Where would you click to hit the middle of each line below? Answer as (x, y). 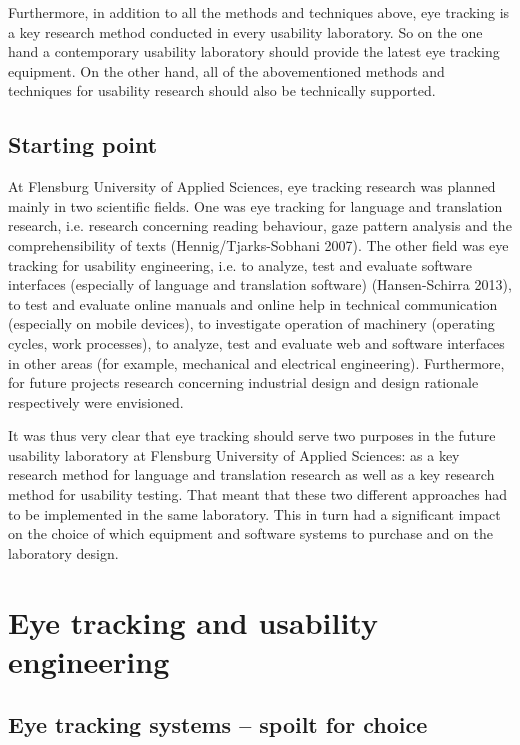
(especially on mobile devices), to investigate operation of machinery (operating (251, 323)
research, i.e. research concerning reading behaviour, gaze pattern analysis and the (260, 225)
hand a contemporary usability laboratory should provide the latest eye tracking (254, 51)
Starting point (83, 144)
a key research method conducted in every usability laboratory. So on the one (245, 31)
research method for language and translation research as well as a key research (251, 474)
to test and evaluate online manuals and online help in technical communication (253, 303)
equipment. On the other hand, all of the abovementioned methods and (226, 70)
